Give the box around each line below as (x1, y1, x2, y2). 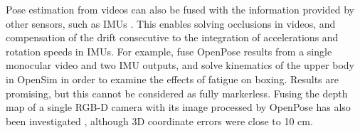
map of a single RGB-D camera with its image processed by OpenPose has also (6, 100, 351, 115)
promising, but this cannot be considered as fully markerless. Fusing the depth (6, 85, 348, 100)
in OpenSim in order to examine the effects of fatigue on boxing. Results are (6, 71, 339, 86)
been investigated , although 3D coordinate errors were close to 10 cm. (6, 113, 313, 128)
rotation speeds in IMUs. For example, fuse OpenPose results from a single (6, 43, 332, 58)
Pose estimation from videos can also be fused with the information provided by (6, 2, 354, 16)
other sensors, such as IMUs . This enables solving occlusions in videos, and (6, 16, 336, 31)
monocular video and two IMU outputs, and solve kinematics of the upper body (6, 58, 354, 73)
